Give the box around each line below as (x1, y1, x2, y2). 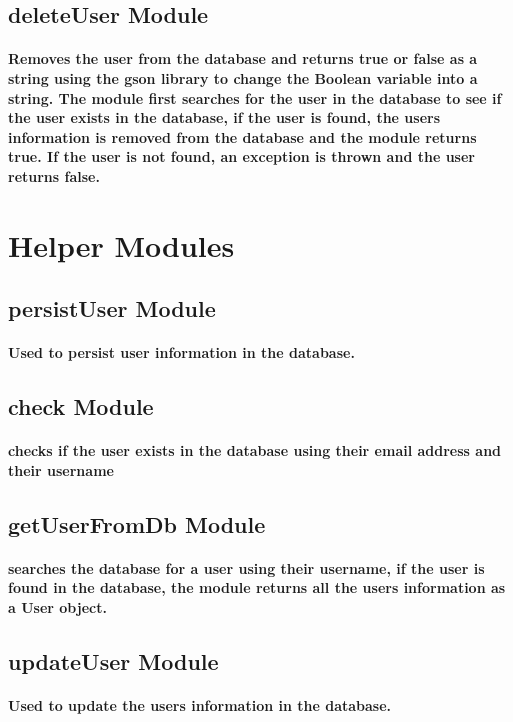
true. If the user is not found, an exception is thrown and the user (8, 146, 475, 167)
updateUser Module (8, 645, 219, 676)
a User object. (8, 597, 107, 617)
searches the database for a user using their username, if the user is (8, 557, 485, 578)
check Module (8, 391, 154, 422)
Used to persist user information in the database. (8, 342, 355, 363)
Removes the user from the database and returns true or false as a (8, 48, 478, 69)
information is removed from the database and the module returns (8, 126, 477, 147)
